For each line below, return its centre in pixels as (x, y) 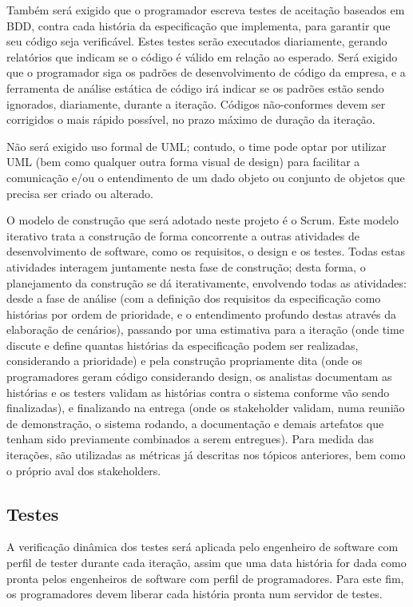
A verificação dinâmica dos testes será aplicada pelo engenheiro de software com (203, 547)
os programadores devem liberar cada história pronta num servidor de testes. (195, 594)
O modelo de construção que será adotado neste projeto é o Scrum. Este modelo (203, 220)
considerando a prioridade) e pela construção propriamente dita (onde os (185, 361)
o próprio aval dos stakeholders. (84, 470)
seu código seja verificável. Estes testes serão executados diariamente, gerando (197, 41)
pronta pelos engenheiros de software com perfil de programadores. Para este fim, (205, 578)
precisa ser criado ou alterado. (80, 193)
